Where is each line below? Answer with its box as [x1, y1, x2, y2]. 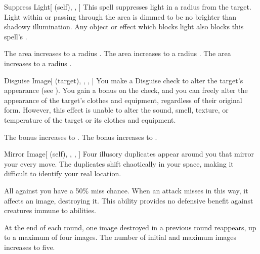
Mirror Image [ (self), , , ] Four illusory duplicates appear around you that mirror [4, 148, 254, 159]
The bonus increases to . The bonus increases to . [4, 131, 157, 142]
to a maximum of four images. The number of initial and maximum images [4, 232, 237, 242]
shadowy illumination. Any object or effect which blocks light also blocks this [4, 21, 244, 32]
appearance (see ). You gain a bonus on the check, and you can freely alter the [4, 85, 248, 95]
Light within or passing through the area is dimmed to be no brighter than [4, 11, 237, 22]
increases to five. [4, 241, 55, 252]
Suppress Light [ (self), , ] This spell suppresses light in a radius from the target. [4, 2, 251, 12]
